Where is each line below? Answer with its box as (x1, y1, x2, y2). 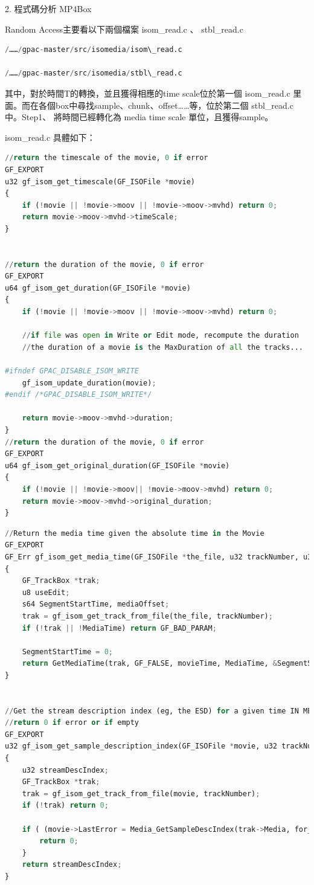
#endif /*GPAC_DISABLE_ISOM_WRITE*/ (5, 390, 152, 399)
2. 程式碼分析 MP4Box (5, 2, 92, 14)
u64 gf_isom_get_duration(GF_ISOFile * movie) (5, 283, 191, 292)
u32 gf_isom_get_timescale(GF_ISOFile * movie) (5, 177, 195, 186)
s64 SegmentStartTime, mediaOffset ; (22, 600, 170, 609)
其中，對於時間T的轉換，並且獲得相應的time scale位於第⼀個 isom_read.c (5, 86, 290, 99)
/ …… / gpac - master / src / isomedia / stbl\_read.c (5, 69, 182, 78)
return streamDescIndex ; (22, 860, 122, 869)
